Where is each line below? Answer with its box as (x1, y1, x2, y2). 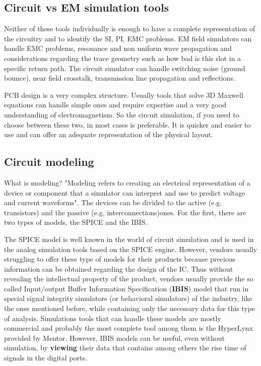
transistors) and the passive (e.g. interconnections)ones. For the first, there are (4, 207, 246, 217)
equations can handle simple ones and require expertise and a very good (4, 99, 227, 110)
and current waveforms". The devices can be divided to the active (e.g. (4, 197, 222, 208)
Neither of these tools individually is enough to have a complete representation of (4, 23, 255, 34)
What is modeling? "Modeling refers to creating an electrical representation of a (4, 177, 250, 188)
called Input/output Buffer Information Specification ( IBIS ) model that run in (4, 283, 249, 293)
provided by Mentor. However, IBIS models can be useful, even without (4, 332, 225, 343)
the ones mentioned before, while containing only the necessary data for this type (4, 303, 255, 314)
